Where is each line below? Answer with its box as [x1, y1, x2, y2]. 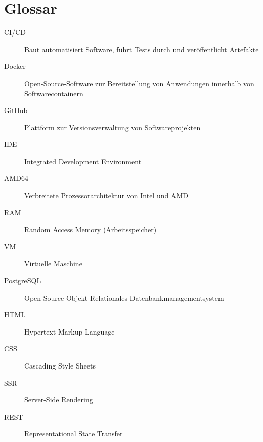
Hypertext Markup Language [24, 326, 115, 337]
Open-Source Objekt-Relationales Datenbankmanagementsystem [24, 292, 224, 303]
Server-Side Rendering [24, 394, 93, 405]
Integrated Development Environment [24, 156, 142, 166]
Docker [4, 61, 26, 71]
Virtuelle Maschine [24, 258, 82, 269]
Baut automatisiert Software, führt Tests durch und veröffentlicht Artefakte [24, 44, 259, 54]
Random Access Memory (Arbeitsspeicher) [24, 224, 157, 235]
